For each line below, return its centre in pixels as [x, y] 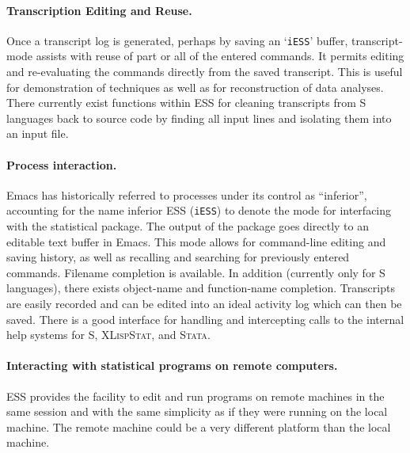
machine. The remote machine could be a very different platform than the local [199, 426]
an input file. [38, 133]
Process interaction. [62, 164]
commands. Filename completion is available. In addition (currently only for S [196, 272]
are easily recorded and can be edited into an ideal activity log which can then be [204, 304]
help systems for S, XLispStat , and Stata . [108, 335]
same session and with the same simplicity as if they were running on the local [197, 411]
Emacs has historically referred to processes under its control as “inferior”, [187, 194]
